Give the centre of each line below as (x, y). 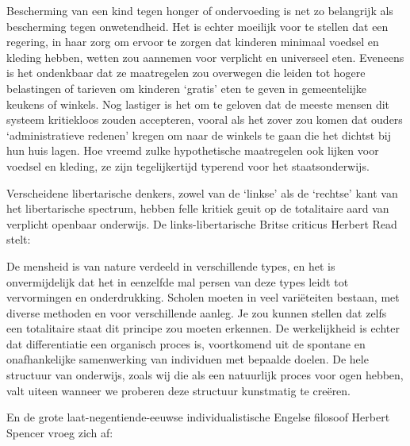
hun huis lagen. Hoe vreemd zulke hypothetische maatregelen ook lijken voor (193, 150)
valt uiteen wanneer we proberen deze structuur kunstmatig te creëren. (179, 390)
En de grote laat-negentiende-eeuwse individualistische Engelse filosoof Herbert (198, 417)
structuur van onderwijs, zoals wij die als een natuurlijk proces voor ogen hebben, (205, 375)
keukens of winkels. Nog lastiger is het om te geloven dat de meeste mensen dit (198, 104)
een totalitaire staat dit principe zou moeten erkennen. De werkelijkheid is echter (203, 328)
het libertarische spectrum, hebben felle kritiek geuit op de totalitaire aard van (198, 208)
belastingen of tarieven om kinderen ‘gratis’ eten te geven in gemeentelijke (187, 88)
